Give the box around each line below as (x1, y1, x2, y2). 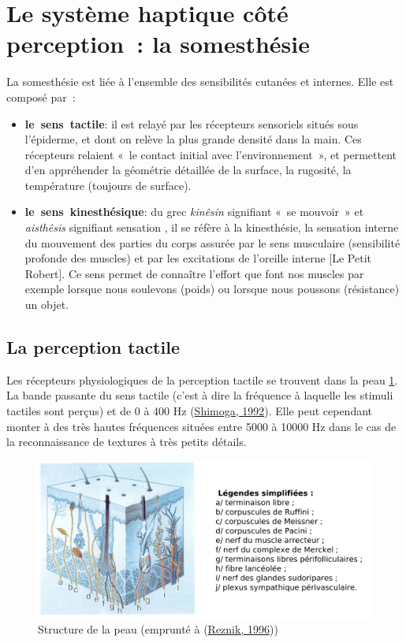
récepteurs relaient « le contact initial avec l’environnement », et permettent (24, 146, 397, 162)
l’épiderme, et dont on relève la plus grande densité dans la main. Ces (24, 131, 362, 147)
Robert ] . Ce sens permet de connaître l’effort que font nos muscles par (24, 265, 364, 281)
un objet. (24, 296, 69, 313)
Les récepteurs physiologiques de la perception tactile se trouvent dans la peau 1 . (6, 371, 398, 388)
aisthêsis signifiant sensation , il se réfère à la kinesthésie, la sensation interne (24, 219, 399, 236)
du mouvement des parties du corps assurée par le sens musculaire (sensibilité (24, 234, 400, 251)
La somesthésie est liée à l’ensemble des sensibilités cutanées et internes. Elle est (6, 73, 394, 90)
